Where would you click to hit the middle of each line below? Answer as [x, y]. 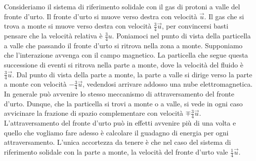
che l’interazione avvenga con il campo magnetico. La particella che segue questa [126, 55]
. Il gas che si [224, 16]
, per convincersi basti [195, 26]
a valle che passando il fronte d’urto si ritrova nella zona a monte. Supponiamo [123, 45]
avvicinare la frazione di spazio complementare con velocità [94, 113]
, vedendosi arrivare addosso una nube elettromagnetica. [168, 84]
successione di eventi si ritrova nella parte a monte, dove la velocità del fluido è [124, 65]
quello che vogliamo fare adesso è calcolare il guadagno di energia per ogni [116, 132]
